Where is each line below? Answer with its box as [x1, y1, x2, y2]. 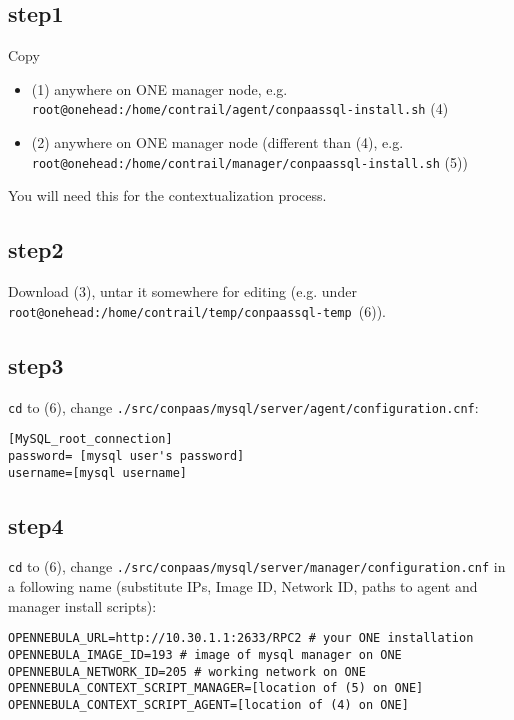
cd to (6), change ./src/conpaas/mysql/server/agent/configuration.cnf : [8, 396, 479, 417]
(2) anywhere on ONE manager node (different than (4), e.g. [31, 132, 404, 153]
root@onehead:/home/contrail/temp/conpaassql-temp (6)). [8, 300, 387, 321]
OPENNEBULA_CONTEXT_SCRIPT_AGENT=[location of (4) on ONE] [8, 697, 409, 712]
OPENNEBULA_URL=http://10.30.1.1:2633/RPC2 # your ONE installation [8, 631, 474, 646]
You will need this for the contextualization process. [8, 185, 327, 206]
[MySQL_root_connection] [8, 432, 173, 447]
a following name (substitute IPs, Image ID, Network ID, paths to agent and [8, 576, 478, 597]
